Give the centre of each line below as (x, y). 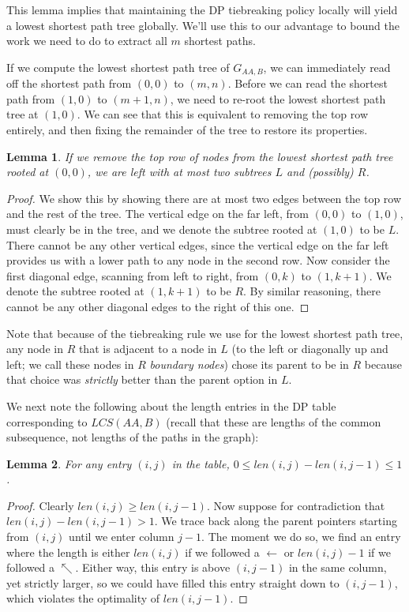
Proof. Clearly (40, 505)
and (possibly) (320, 172)
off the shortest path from (69, 83)
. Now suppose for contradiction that (296, 505)
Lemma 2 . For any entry (69, 463)
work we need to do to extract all (87, 41)
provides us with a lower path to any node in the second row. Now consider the (198, 260)
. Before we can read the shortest (308, 83)
